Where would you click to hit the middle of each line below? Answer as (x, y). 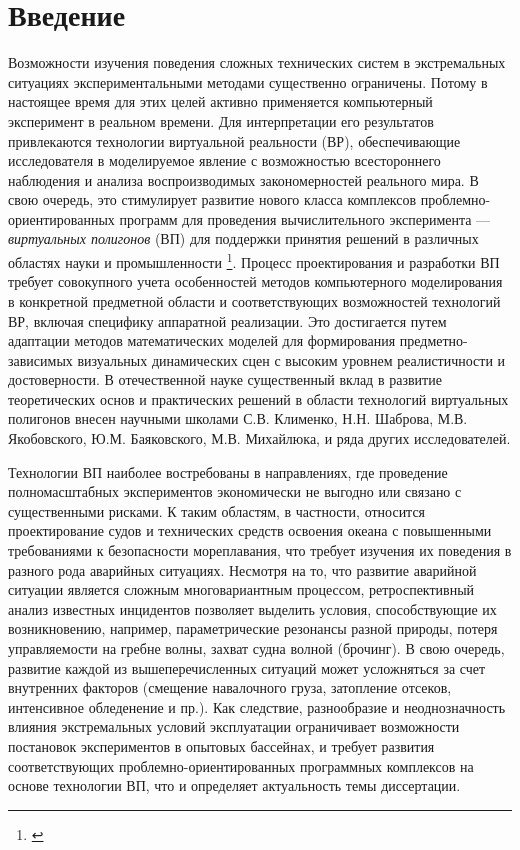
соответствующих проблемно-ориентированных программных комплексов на (241, 765)
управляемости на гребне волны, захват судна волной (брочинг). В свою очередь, (256, 648)
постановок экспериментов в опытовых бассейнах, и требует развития (221, 745)
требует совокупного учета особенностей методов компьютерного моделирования (255, 281)
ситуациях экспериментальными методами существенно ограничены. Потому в (248, 81)
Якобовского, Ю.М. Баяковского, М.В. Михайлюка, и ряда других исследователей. (259, 438)
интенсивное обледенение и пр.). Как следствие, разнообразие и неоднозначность (257, 706)
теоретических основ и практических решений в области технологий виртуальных (258, 398)
